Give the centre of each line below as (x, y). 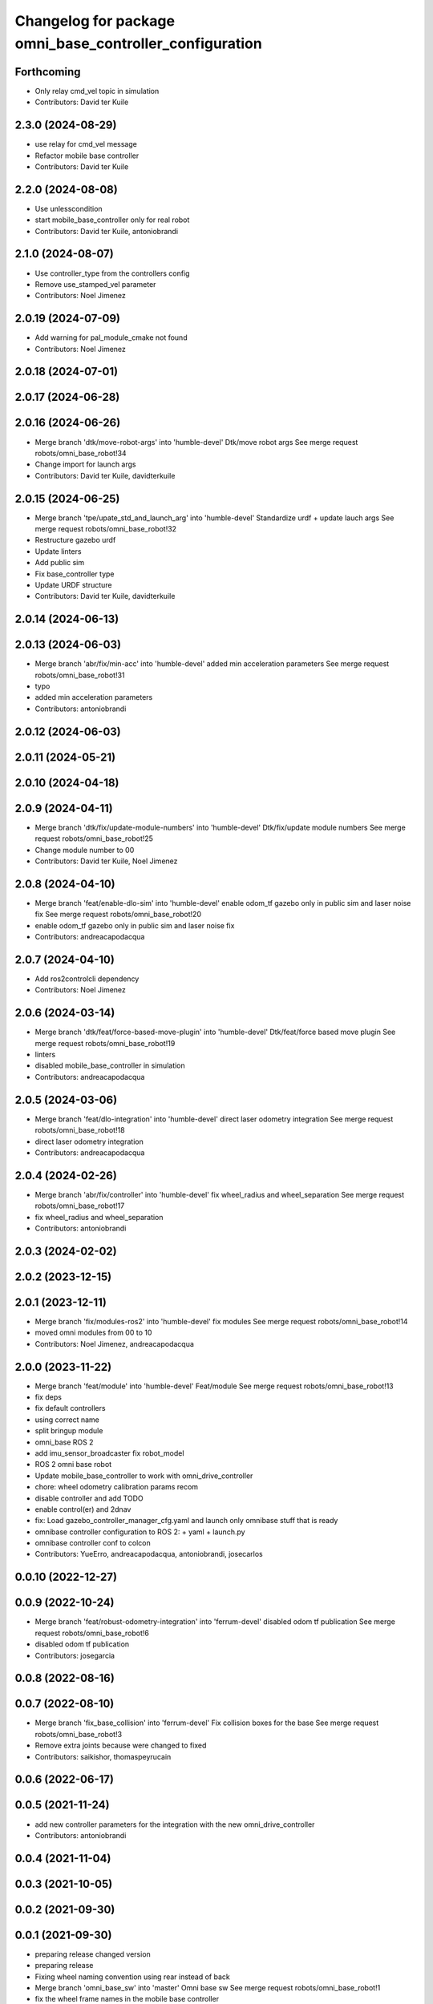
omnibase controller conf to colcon (93, 1543)
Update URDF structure (73, 584)
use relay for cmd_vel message (86, 144)
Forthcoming (48, 72)
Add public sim (59, 563)
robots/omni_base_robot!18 (80, 1130)
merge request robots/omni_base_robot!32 (105, 529)
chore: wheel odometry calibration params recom (117, 1487)
